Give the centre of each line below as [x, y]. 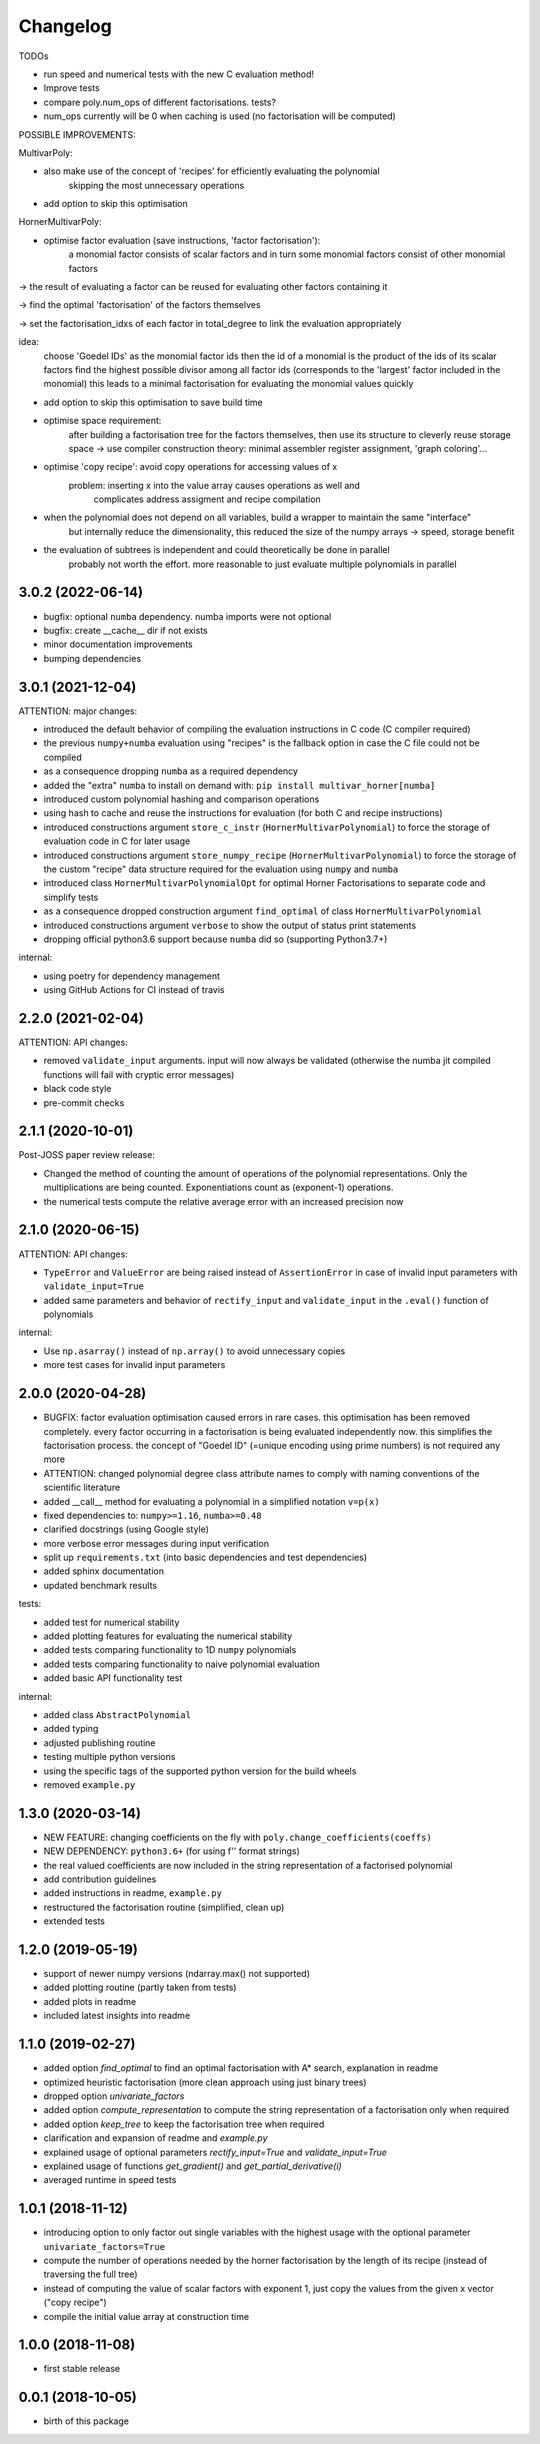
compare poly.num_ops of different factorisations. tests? [160, 102]
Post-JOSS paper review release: [86, 1155]
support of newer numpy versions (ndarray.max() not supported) [176, 1974]
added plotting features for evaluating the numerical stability [168, 1636]
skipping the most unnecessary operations [156, 185]
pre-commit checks [84, 1102]
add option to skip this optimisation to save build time [153, 402]
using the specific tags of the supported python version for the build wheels [200, 1771]
